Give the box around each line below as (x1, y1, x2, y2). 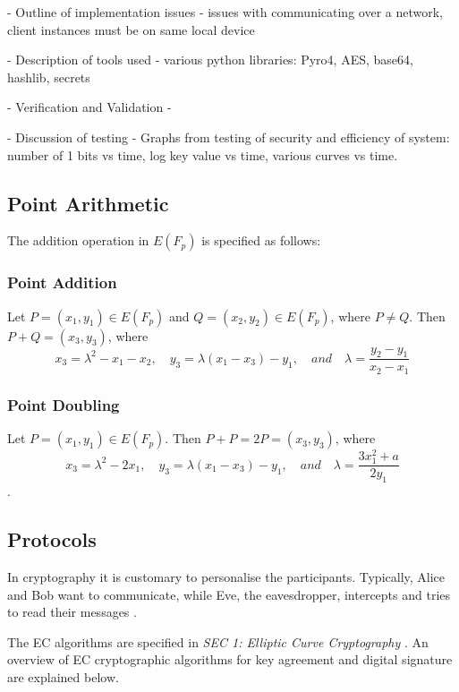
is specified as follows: (201, 231, 321, 250)
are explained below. (7, 667, 119, 686)
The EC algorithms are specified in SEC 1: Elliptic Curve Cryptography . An (7, 632, 429, 651)
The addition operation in (7, 231, 149, 250)
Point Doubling (7, 393, 120, 415)
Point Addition (7, 271, 117, 294)
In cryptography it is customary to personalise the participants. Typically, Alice (7, 567, 446, 585)
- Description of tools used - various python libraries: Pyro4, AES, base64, (7, 50, 413, 69)
